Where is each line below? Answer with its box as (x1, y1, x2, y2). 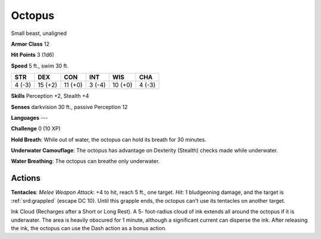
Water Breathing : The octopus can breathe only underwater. (11, 158, 160, 165)
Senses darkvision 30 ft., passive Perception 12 (11, 103, 128, 110)
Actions (11, 173, 41, 183)
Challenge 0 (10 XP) (11, 125, 61, 132)
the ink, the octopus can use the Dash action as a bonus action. (11, 224, 166, 231)
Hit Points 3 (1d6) (11, 51, 55, 59)
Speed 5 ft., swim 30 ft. (11, 62, 69, 69)
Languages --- (11, 114, 48, 121)
